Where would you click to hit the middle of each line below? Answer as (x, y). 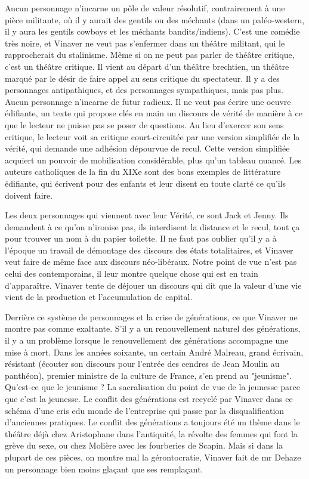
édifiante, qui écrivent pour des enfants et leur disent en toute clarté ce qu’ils (146, 183)
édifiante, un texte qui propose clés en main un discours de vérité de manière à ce (154, 113)
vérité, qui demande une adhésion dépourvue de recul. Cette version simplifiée (147, 148)
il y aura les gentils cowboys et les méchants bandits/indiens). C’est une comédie (152, 31)
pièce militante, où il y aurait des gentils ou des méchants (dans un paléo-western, (155, 19)
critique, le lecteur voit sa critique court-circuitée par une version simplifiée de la (152, 136)
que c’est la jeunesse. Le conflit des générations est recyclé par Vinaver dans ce (149, 398)
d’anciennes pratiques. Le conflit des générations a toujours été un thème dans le (152, 422)
